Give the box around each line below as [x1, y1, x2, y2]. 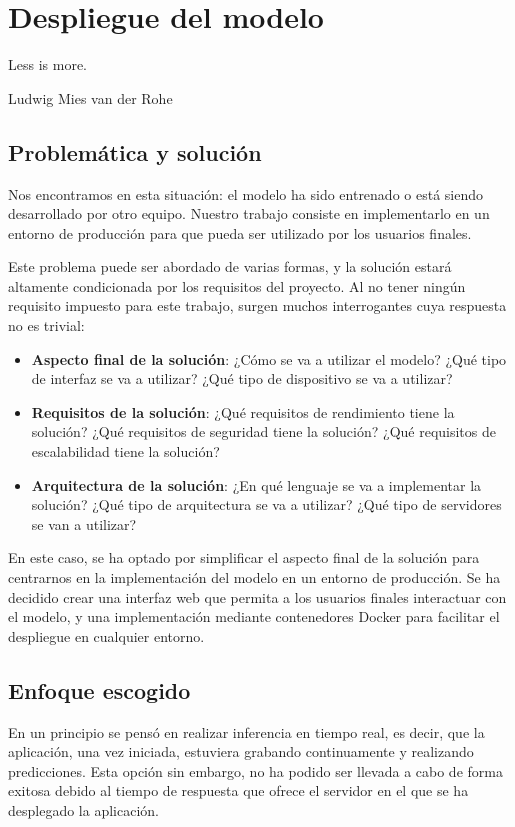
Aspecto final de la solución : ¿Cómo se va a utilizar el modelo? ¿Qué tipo [31, 348, 507, 369]
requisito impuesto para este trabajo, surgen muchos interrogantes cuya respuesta [8, 295, 507, 316]
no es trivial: [8, 315, 85, 336]
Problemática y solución [8, 136, 262, 167]
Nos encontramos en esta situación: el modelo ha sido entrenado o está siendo [8, 183, 484, 204]
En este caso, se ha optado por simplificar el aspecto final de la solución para [8, 547, 480, 568]
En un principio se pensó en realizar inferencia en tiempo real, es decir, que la [8, 721, 485, 742]
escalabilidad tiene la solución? [31, 441, 220, 462]
